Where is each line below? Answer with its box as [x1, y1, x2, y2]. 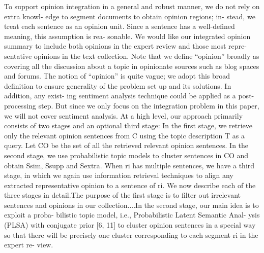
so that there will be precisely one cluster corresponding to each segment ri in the [4, 229, 258, 240]
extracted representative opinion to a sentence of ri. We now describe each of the [4, 179, 256, 190]
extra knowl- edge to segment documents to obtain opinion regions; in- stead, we [4, 11, 255, 21]
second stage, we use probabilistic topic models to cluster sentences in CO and [4, 150, 249, 160]
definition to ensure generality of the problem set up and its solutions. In [4, 80, 231, 91]
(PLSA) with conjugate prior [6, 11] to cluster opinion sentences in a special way [4, 220, 256, 230]
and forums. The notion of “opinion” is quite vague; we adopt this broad [4, 70, 230, 81]
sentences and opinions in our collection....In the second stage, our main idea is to [4, 199, 259, 210]
